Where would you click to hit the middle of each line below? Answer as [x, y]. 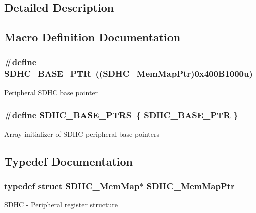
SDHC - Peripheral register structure [61, 205]
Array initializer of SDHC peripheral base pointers [82, 134]
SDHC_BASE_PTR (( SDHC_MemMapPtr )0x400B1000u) [129, 73]
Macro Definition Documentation [92, 37]
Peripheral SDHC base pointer [51, 92]
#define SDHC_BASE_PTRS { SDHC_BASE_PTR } [121, 115]
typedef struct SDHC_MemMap [72, 185]
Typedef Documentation [68, 161]
